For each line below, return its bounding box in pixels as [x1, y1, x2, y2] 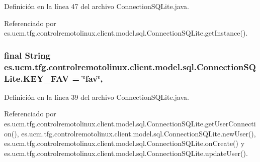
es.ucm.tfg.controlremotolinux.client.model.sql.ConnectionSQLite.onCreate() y [4, 138, 245, 148]
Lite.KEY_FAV [4, 72, 69, 84]
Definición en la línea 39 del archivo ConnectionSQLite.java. [4, 91, 189, 102]
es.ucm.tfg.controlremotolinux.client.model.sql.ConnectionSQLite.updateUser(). [4, 147, 248, 158]
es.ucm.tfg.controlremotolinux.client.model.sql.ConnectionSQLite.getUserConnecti [4, 118, 256, 129]
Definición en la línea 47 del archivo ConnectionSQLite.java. [4, 1, 189, 11]
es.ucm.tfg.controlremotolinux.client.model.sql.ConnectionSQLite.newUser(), [21, 128, 256, 138]
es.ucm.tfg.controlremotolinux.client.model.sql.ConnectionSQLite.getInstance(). [4, 28, 248, 38]
